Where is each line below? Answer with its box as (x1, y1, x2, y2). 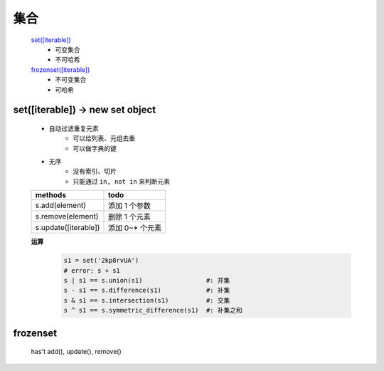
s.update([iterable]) (35, 223, 100, 233)
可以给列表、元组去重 (73, 134, 135, 142)
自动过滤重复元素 (48, 124, 99, 132)
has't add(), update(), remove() (31, 348, 122, 356)
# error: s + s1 (63, 266, 121, 274)
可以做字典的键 (73, 144, 117, 152)
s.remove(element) (35, 211, 99, 221)
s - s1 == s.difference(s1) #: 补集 (63, 286, 230, 295)
